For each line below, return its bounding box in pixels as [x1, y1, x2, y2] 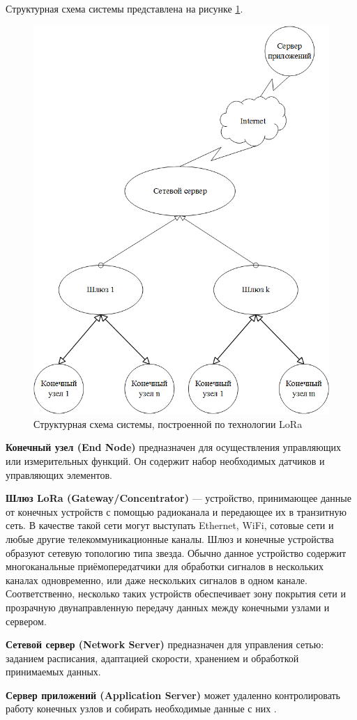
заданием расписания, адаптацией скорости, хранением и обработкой [6, 650, 299, 665]
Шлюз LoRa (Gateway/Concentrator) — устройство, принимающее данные [6, 491, 351, 505]
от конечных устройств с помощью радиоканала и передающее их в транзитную [6, 504, 347, 519]
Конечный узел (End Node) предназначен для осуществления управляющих [6, 440, 341, 454]
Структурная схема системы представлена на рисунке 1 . [6, 1, 243, 15]
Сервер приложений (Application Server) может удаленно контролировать [6, 687, 340, 702]
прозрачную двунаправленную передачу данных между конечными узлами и [6, 599, 330, 614]
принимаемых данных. [6, 664, 101, 679]
